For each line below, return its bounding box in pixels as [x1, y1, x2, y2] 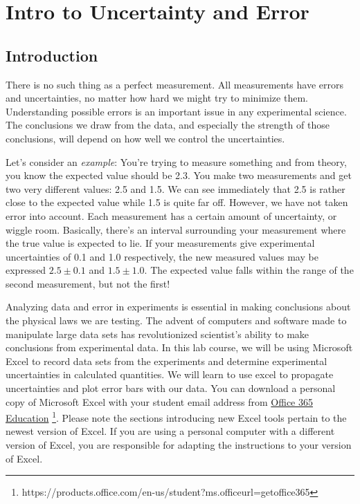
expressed [6, 263, 46, 277]
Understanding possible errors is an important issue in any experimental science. [6, 104, 347, 118]
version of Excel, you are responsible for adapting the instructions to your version [6, 438, 352, 452]
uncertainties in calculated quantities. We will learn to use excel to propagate [6, 367, 334, 382]
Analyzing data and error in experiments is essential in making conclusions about [6, 299, 351, 314]
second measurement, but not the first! [6, 276, 170, 290]
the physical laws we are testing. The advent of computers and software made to [6, 313, 347, 328]
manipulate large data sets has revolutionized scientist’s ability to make [6, 326, 309, 341]
